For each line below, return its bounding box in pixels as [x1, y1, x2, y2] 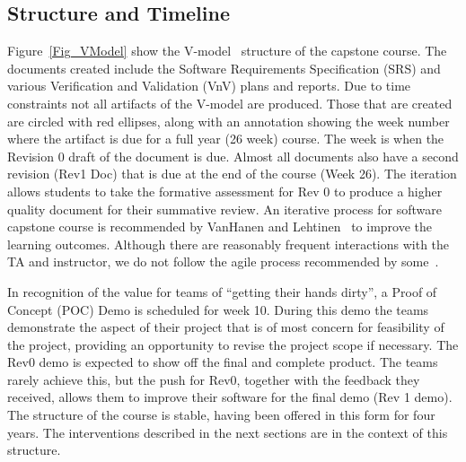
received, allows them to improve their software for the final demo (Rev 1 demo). [7, 388, 453, 406]
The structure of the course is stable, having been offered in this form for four [7, 405, 435, 424]
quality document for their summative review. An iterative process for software [7, 199, 442, 218]
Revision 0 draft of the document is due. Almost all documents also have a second [7, 146, 459, 165]
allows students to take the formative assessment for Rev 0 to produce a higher [7, 181, 443, 200]
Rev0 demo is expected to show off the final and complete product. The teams [7, 353, 438, 371]
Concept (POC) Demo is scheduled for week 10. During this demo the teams [7, 300, 429, 318]
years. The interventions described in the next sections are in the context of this [7, 423, 448, 441]
